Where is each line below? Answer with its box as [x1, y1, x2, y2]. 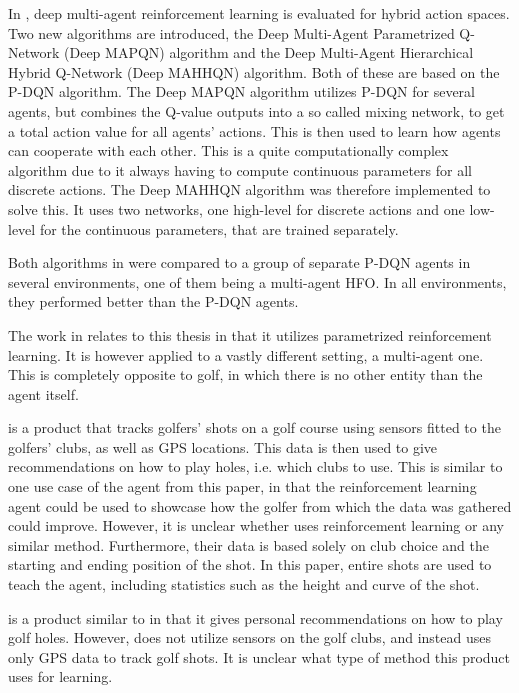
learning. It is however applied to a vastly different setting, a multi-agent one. [8, 344, 484, 365]
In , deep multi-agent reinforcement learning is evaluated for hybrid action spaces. [8, 3, 510, 23]
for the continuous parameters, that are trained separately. [39, 218, 399, 239]
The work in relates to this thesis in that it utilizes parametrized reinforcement [8, 324, 492, 345]
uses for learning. [8, 666, 113, 687]
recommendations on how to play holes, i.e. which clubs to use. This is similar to [8, 456, 503, 477]
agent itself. [8, 383, 79, 404]
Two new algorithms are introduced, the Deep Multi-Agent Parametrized [8, 22, 455, 43]
